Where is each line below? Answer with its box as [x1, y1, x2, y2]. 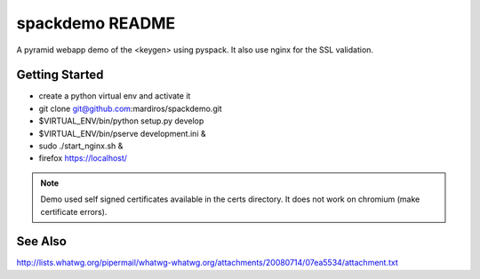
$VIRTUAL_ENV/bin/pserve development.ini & [38, 128, 206, 139]
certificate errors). [40, 206, 108, 217]
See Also [16, 234, 67, 249]
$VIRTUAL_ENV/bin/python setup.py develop [38, 116, 204, 126]
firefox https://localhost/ [38, 153, 128, 163]
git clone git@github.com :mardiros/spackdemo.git [38, 103, 222, 114]
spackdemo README [16, 13, 176, 33]
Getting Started [16, 68, 104, 83]
